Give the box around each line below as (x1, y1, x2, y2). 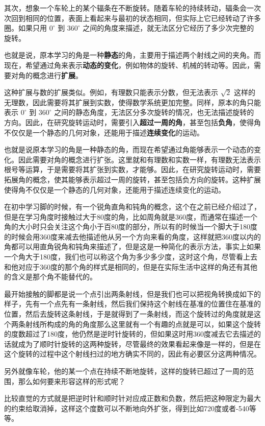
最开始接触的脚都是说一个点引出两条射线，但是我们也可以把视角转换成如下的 (4, 288, 261, 299)
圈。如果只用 (4, 22, 47, 33)
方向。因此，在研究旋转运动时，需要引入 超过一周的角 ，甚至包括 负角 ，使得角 (4, 116, 261, 127)
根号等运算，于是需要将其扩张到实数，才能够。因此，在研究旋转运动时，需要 (4, 164, 261, 175)
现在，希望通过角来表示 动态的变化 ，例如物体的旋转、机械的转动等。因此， (4, 59, 254, 70)
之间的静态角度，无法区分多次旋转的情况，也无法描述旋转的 (54, 107, 254, 117)
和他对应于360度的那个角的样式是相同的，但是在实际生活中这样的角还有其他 (4, 261, 257, 272)
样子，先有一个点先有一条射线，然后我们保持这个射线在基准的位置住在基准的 (4, 298, 261, 309)
